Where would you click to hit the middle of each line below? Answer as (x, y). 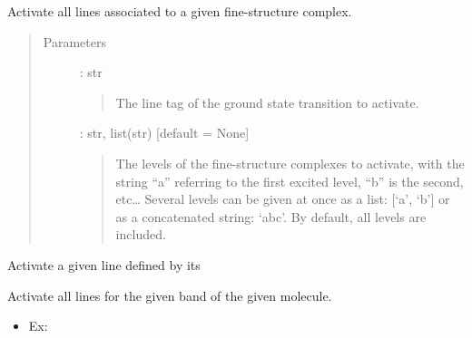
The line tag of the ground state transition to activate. (267, 102)
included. (141, 234)
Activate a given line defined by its (104, 264)
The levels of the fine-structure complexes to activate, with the (290, 163)
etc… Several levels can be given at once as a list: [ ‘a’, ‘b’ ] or (283, 199)
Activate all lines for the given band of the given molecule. (170, 295)
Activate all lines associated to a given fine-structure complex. (180, 11)
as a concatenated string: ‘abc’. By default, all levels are (271, 216)
